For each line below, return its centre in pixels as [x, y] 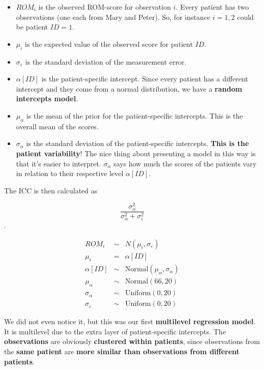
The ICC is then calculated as [51, 190]
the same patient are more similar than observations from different [122, 351]
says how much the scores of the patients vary [185, 163]
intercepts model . [47, 98]
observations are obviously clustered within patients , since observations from [132, 341]
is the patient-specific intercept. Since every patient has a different [145, 79]
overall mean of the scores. [57, 126]
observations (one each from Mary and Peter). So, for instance [113, 17]
